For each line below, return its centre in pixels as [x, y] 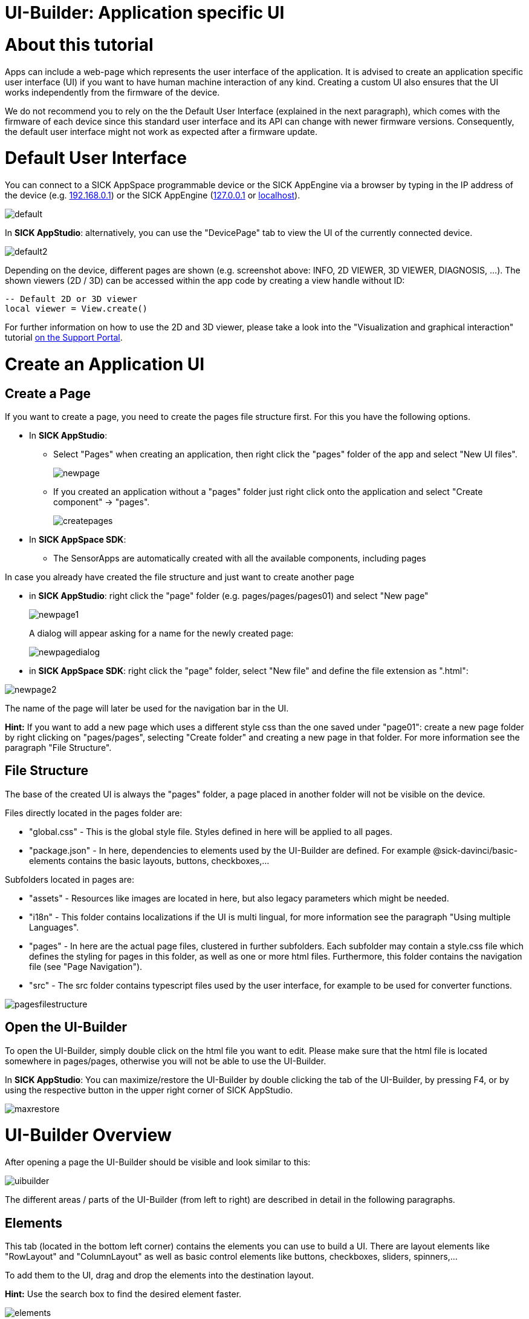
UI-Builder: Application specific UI [145, 13]
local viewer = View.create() [76, 309]
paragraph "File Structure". [58, 747]
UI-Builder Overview [88, 1135]
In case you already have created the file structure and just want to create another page [180, 577]
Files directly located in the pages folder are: [94, 813]
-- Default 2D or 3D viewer [71, 299]
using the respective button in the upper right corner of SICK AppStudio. [149, 1090]
